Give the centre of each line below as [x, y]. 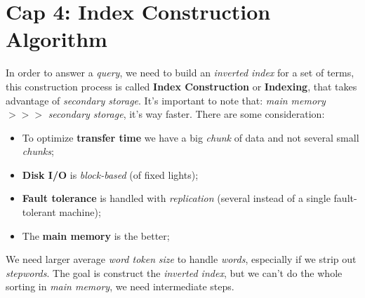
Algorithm [57, 39]
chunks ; [38, 151]
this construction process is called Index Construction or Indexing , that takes [181, 86]
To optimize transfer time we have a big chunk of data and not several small [191, 137]
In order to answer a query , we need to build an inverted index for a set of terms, [180, 73]
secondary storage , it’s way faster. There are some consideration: [186, 114]
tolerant [39, 212]
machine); [80, 212]
